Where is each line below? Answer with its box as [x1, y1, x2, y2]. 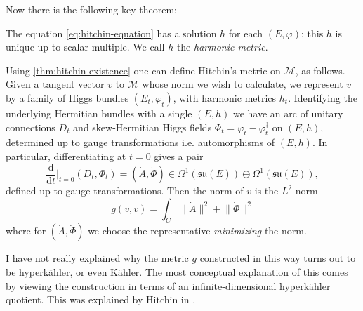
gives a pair [154, 148, 204, 163]
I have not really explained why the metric [6, 251, 189, 265]
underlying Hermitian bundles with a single [6, 105, 192, 120]
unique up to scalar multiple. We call [6, 39, 165, 54]
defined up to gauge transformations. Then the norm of [6, 183, 244, 198]
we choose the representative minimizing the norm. [88, 223, 307, 238]
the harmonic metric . [176, 39, 268, 54]
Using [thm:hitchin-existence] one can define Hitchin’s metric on [6, 62, 281, 77]
